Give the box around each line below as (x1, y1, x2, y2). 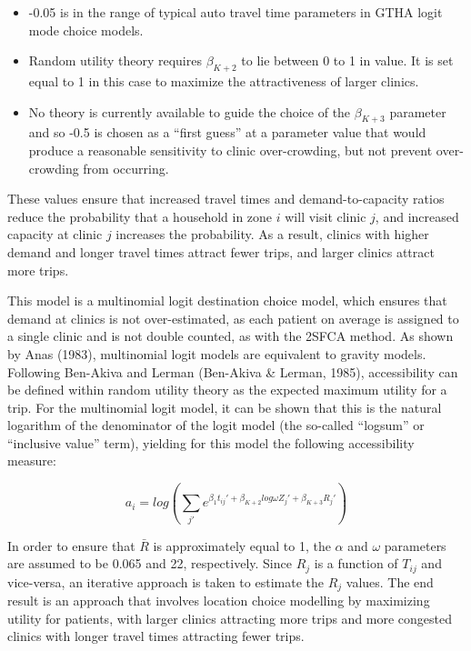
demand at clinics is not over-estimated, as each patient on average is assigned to (7, 308, 459, 327)
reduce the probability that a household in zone (7, 206, 273, 225)
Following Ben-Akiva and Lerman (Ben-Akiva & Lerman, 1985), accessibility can (7, 362, 458, 381)
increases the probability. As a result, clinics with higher (115, 225, 429, 244)
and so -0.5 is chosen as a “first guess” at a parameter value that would (28, 123, 426, 142)
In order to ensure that (7, 536, 135, 555)
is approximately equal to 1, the (153, 536, 331, 555)
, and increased (375, 206, 459, 225)
